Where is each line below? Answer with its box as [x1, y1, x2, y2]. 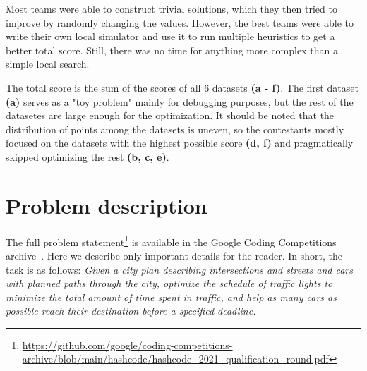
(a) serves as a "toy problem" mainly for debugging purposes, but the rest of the [6, 94, 354, 109]
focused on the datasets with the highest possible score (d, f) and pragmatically [6, 135, 354, 150]
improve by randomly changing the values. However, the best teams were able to [6, 15, 354, 30]
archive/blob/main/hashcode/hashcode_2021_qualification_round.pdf [22, 351, 329, 366]
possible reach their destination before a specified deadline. [6, 303, 256, 318]
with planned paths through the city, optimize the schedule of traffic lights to [6, 276, 333, 291]
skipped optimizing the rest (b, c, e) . [6, 149, 169, 164]
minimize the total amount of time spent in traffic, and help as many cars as [6, 289, 337, 304]
